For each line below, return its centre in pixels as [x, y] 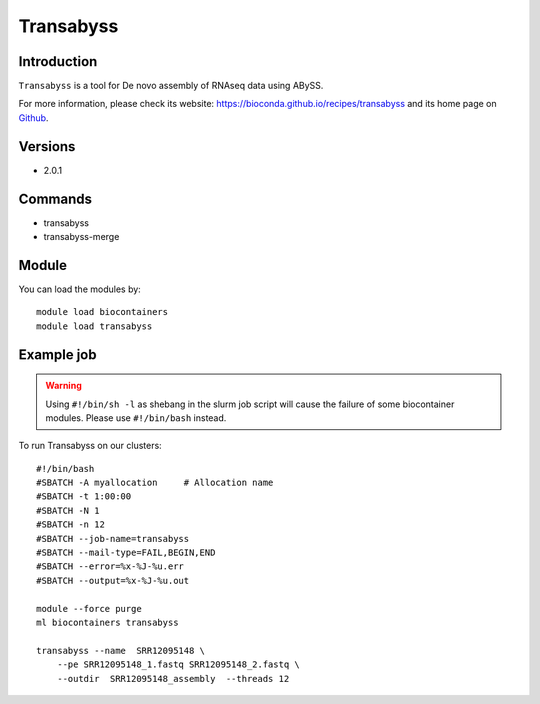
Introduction [58, 61]
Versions [47, 146]
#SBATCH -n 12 [70, 524]
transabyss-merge [81, 237]
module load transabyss [94, 326]
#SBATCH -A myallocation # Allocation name [155, 483]
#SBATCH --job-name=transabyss [113, 538]
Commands [55, 198]
